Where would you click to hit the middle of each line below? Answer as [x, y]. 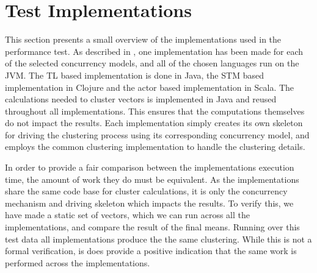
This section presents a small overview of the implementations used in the [143, 39]
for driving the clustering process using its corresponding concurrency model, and [157, 134]
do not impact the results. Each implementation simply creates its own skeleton [154, 123]
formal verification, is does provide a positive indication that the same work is [151, 251]
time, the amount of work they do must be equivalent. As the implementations [152, 179]
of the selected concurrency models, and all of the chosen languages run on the [152, 63]
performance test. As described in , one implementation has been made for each [154, 51]
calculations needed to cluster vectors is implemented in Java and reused [141, 99]
